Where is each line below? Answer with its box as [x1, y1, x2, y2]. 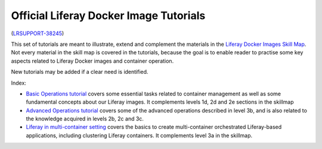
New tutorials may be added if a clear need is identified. [11, 69, 148, 76]
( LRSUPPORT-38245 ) [11, 30, 64, 37]
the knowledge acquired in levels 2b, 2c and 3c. [26, 115, 144, 122]
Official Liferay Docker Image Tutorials [11, 9, 206, 22]
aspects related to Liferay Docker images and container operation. [11, 57, 174, 64]
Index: [11, 79, 27, 86]
